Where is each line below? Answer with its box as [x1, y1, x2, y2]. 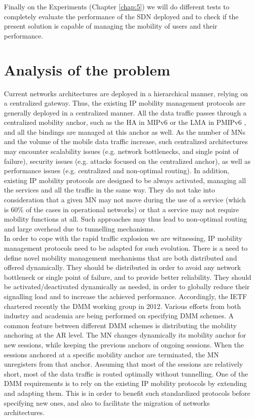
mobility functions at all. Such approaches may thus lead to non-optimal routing [4, 214, 247, 224]
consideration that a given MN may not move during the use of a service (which [4, 194, 246, 205]
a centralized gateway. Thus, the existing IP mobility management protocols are [4, 98, 246, 108]
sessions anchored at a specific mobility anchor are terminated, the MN [4, 349, 219, 359]
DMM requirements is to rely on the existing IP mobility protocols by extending [4, 378, 247, 388]
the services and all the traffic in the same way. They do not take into [4, 185, 215, 195]
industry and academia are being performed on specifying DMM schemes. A [4, 310, 234, 321]
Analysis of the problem [4, 59, 171, 79]
